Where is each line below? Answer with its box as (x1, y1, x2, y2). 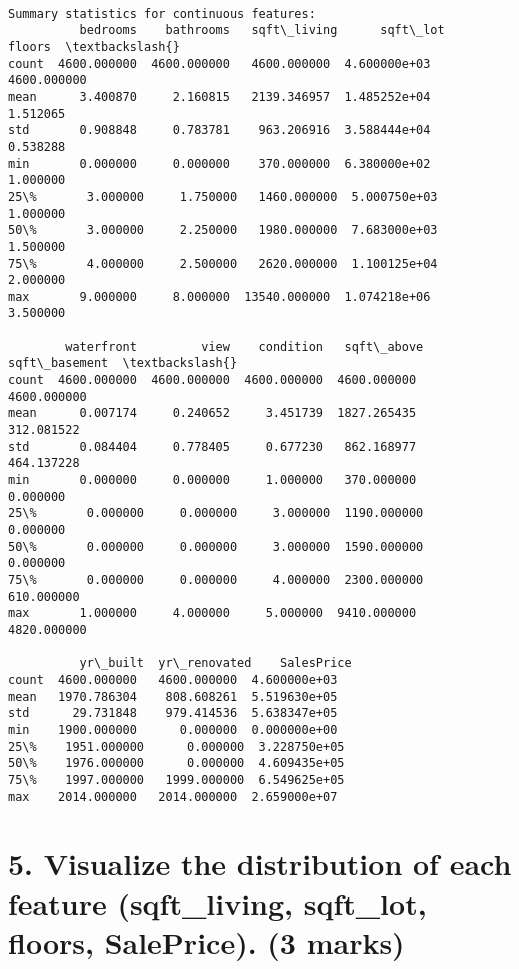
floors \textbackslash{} (8, 39, 180, 54)
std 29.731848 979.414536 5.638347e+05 (8, 706, 338, 721)
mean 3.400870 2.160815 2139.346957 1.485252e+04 (8, 89, 431, 104)
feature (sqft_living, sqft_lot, (8, 882, 427, 923)
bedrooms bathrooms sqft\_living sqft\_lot (79, 23, 445, 38)
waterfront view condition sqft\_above (65, 339, 424, 354)
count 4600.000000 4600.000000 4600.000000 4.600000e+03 (8, 56, 431, 71)
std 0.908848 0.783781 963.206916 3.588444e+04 (8, 123, 431, 138)
